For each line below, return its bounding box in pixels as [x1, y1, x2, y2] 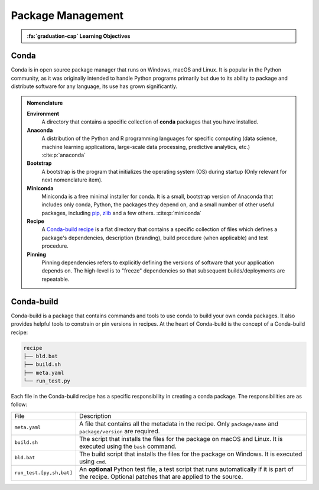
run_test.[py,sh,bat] [14, 470, 73, 476]
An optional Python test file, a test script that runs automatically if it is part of [79, 465, 294, 473]
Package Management [11, 9, 124, 22]
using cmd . [79, 457, 107, 465]
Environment [27, 110, 59, 118]
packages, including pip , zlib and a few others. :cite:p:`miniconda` [41, 209, 202, 216]
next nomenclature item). [41, 176, 103, 183]
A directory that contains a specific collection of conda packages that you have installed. [41, 118, 259, 125]
